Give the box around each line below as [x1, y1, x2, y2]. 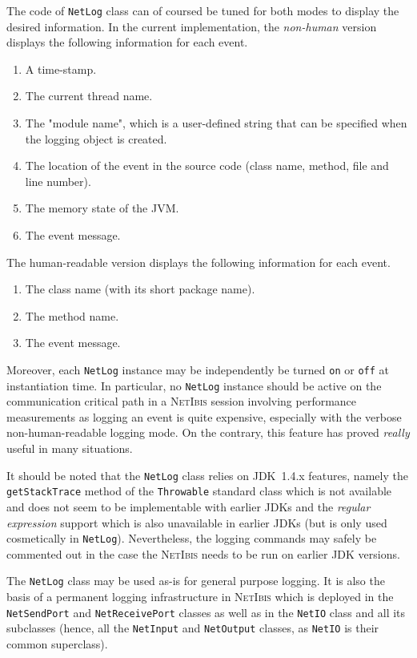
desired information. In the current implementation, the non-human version [6, 18, 377, 34]
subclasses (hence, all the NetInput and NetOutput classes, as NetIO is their [6, 620, 379, 636]
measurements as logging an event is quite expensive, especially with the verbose [6, 408, 402, 425]
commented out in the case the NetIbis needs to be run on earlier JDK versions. [6, 545, 400, 562]
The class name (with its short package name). [25, 281, 255, 297]
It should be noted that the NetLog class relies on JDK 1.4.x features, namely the [6, 466, 408, 483]
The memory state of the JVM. [25, 200, 179, 216]
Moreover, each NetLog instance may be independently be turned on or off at [6, 361, 390, 377]
